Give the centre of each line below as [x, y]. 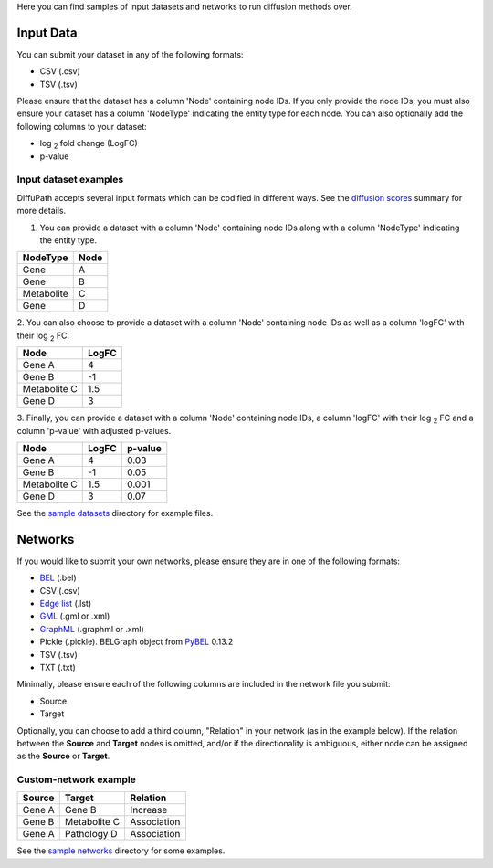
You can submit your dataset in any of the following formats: [130, 54]
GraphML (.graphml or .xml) [92, 629]
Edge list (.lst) [65, 603]
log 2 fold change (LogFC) [89, 144]
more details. [42, 211]
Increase [149, 810]
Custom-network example [76, 779]
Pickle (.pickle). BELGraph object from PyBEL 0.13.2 [136, 642]
